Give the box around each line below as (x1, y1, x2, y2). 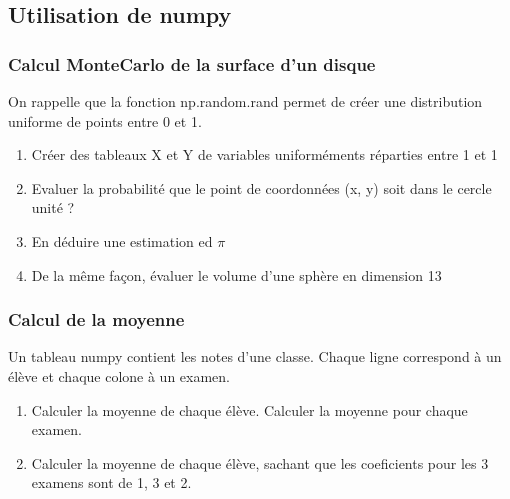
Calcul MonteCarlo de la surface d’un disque (8, 51, 376, 76)
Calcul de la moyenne (8, 307, 185, 332)
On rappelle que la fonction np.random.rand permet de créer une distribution (8, 91, 483, 111)
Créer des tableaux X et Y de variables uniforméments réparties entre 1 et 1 (31, 144, 498, 165)
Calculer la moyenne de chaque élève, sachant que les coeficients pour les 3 (31, 452, 489, 473)
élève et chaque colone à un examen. (8, 365, 231, 386)
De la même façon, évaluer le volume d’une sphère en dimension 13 (31, 264, 442, 285)
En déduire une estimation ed (31, 230, 213, 251)
